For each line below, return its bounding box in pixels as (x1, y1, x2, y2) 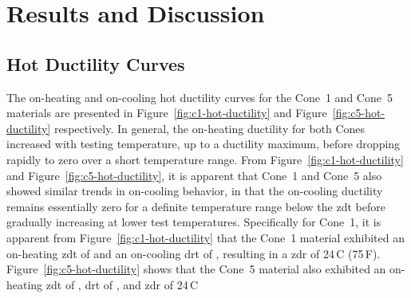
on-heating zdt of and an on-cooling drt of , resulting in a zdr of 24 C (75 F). (6, 245, 381, 261)
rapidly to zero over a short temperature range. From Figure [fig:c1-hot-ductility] (6, 151, 404, 167)
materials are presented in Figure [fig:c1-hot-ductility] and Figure (6, 104, 327, 121)
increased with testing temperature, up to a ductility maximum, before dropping (6, 135, 401, 152)
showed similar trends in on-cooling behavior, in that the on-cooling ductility (6, 182, 383, 199)
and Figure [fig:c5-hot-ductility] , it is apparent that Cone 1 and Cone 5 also (6, 167, 382, 183)
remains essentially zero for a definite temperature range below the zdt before (6, 198, 385, 214)
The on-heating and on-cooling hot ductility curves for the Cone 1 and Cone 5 (6, 88, 393, 105)
